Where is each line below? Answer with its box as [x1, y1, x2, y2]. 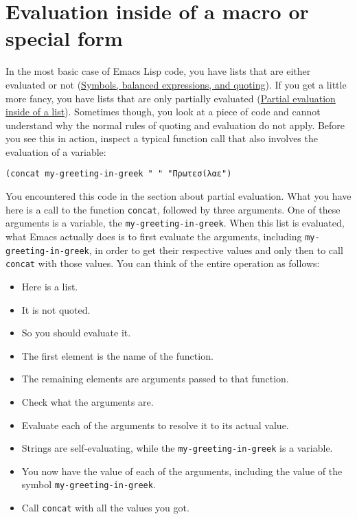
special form [5, 24, 123, 52]
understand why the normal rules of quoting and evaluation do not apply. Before [5, 117, 345, 132]
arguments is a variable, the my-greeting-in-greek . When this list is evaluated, [5, 216, 345, 230]
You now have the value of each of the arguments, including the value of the [21, 463, 343, 478]
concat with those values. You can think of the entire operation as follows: [5, 256, 320, 270]
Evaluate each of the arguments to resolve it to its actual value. [21, 417, 289, 432]
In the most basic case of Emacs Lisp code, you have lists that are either [5, 64, 311, 78]
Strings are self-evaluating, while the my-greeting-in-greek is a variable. [21, 441, 333, 455]
